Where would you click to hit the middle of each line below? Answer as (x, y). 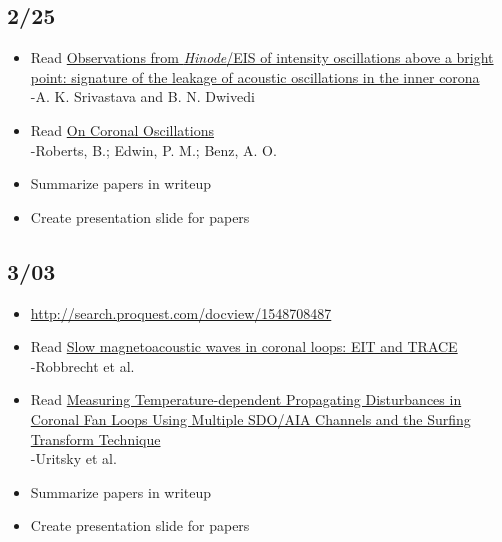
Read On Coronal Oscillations (122, 129)
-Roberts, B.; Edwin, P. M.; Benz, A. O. (153, 149)
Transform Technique (95, 438)
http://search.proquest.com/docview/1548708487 (181, 312)
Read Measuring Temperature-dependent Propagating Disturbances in (246, 399)
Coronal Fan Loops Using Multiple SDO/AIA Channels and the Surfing (250, 418)
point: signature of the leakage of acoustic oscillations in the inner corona (255, 76)
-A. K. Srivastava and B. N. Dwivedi (142, 96)
